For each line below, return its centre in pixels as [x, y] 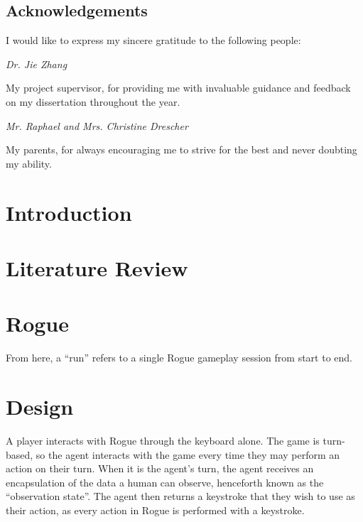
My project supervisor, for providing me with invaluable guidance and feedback [178, 88]
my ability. [29, 163]
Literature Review [97, 267]
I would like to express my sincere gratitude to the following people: [153, 40]
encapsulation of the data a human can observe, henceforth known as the [165, 482]
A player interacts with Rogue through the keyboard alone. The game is [163, 440]
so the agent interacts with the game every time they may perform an [188, 454]
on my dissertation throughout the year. [93, 101]
